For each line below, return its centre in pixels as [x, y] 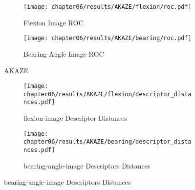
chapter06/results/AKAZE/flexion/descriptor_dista [108, 94]
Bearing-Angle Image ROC [64, 53]
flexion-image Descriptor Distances [75, 118]
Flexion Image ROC [54, 22]
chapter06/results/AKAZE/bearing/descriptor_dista [108, 142]
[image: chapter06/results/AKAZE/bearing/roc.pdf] [108, 38]
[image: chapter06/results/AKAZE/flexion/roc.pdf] [108, 7]
